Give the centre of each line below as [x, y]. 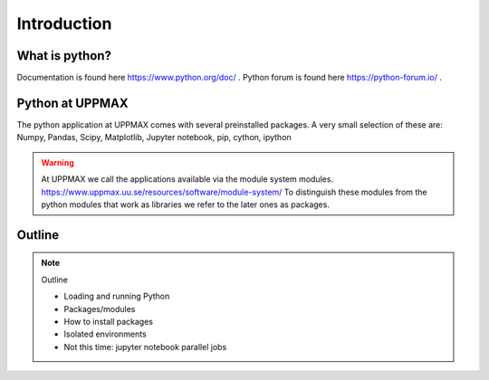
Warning [58, 162]
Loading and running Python [117, 296]
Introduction [64, 24]
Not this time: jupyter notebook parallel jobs [145, 347]
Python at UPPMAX [72, 103]
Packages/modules [100, 309]
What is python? [64, 56]
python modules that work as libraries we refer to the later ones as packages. [186, 204]
